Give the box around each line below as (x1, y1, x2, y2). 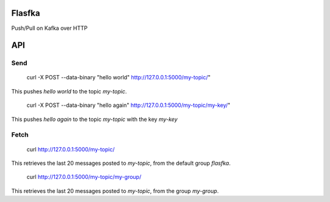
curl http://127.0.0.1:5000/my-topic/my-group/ (26, 173, 142, 181)
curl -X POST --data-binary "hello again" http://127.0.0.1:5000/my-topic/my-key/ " (26, 101, 230, 109)
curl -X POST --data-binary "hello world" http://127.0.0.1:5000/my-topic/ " (26, 74, 211, 81)
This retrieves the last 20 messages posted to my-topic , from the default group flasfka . (11, 159, 231, 167)
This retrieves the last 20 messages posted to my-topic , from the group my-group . (11, 187, 219, 195)
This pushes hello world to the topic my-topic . (11, 87, 127, 95)
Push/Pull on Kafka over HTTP (11, 24, 88, 32)
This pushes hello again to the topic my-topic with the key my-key (11, 115, 178, 123)
